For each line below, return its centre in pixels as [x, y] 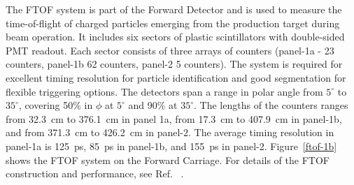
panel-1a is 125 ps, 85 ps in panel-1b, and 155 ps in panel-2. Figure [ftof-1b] [171, 146]
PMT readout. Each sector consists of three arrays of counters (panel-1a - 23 [170, 50]
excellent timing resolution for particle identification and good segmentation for [176, 77]
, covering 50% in [56, 105]
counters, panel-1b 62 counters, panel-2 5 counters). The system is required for [174, 64]
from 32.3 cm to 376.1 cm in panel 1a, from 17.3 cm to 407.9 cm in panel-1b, [174, 118]
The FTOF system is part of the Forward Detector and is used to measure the [174, 9]
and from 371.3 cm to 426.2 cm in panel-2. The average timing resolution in [170, 132]
